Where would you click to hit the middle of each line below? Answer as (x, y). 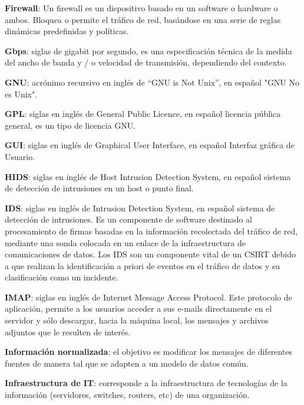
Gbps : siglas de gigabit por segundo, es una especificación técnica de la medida (148, 50)
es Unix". (21, 94)
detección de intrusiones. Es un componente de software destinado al (128, 219)
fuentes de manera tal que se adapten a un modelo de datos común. (127, 363)
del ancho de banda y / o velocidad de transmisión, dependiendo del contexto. (146, 62)
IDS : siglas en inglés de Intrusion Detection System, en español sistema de (140, 208)
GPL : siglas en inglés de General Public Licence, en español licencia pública (143, 114)
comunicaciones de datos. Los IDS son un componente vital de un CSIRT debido (150, 254)
